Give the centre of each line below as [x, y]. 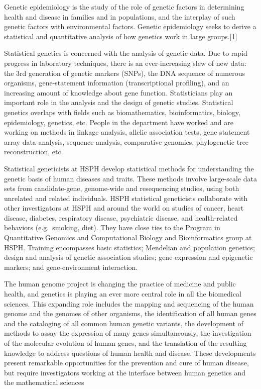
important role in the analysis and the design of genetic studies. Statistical [119, 102]
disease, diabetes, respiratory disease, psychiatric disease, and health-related [121, 217]
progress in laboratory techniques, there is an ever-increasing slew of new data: [125, 63]
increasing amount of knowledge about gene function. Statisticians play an [118, 92]
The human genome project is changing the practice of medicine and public [120, 284]
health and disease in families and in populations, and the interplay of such [120, 16]
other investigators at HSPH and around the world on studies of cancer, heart [124, 208]
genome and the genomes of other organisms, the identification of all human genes [130, 313]
